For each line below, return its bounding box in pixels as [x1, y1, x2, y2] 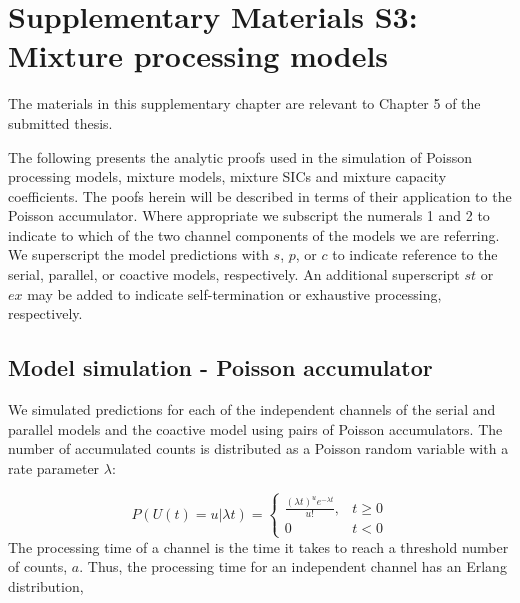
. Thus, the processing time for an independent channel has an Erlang [79, 556, 507, 577]
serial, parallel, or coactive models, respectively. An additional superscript [8, 264, 460, 285]
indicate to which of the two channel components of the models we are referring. [8, 224, 500, 245]
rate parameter [8, 457, 100, 478]
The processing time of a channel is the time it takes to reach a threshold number [8, 536, 509, 557]
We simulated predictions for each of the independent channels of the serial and [8, 399, 496, 420]
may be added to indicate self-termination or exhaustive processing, [27, 283, 442, 304]
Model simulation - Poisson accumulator [8, 352, 433, 383]
